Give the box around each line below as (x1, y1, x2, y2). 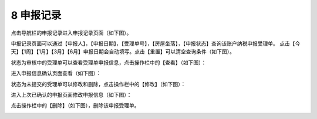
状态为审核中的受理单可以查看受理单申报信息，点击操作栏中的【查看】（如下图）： (11, 59, 207, 66)
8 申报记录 (11, 9, 62, 22)
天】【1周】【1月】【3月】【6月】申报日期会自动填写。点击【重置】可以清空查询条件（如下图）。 (11, 48, 235, 55)
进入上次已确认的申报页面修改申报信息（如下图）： (11, 91, 132, 98)
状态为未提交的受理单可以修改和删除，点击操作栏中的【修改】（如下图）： (11, 80, 186, 87)
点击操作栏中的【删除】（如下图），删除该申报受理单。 (11, 102, 140, 109)
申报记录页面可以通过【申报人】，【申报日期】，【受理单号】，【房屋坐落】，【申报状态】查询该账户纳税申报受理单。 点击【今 (11, 40, 301, 47)
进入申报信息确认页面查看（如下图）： (11, 70, 101, 77)
